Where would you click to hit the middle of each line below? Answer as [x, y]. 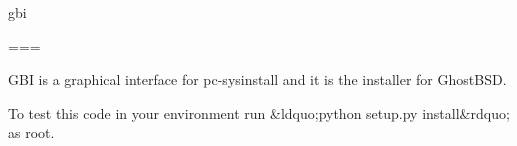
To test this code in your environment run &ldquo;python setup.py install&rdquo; [259, 112]
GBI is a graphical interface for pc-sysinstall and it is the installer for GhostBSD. [257, 79]
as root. [31, 132]
